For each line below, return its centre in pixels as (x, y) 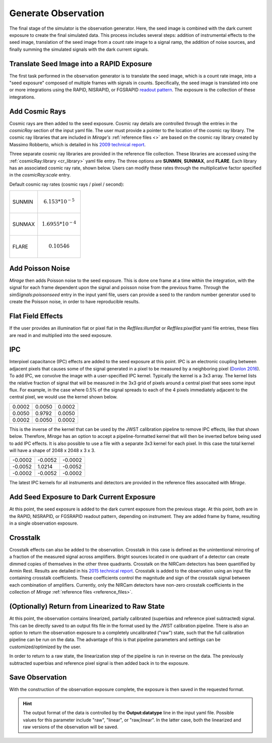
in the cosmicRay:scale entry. (40, 175)
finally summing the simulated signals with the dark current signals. (79, 49)
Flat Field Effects (36, 316)
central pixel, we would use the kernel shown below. (63, 397)
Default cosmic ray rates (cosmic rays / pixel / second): (67, 184)
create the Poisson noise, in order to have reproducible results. (75, 302)
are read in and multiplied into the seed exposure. (61, 335)
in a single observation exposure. (44, 523)
